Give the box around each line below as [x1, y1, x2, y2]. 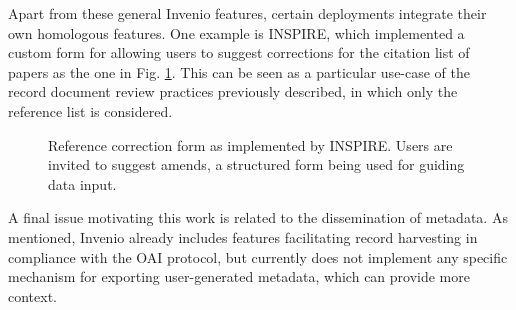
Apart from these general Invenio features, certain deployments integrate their [8, 3, 487, 23]
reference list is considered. [8, 100, 173, 121]
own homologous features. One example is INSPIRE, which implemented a [8, 22, 465, 43]
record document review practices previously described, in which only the [8, 81, 458, 102]
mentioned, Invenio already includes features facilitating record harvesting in [8, 226, 478, 247]
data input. [48, 173, 117, 194]
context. [8, 285, 57, 306]
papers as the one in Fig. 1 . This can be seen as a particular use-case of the [8, 61, 471, 82]
